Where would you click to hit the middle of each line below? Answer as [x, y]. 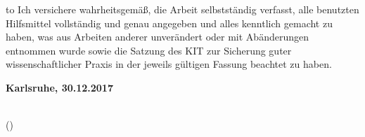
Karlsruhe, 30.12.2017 [59, 87]
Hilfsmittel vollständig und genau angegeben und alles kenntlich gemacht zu [169, 23]
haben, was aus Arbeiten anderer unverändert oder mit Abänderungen [157, 37]
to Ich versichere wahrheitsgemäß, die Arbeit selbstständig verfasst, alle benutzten [182, 9]
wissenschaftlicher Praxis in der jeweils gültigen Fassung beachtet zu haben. [169, 64]
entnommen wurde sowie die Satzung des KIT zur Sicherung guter [149, 50]
